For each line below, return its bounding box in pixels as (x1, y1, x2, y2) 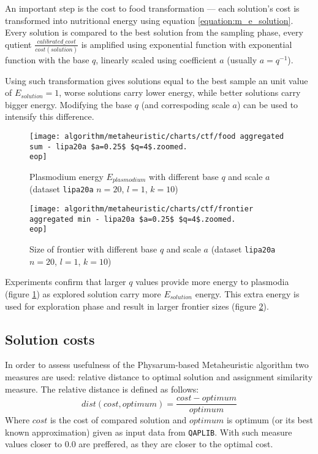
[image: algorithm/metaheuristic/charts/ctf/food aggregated (29, 132, 284, 141)
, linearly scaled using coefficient (96, 53, 217, 66)
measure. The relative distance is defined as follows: (5, 382, 199, 395)
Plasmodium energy (29, 170, 104, 183)
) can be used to (237, 98, 298, 111)
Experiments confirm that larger (5, 275, 126, 288)
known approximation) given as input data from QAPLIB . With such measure (5, 425, 292, 438)
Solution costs (5, 329, 95, 348)
